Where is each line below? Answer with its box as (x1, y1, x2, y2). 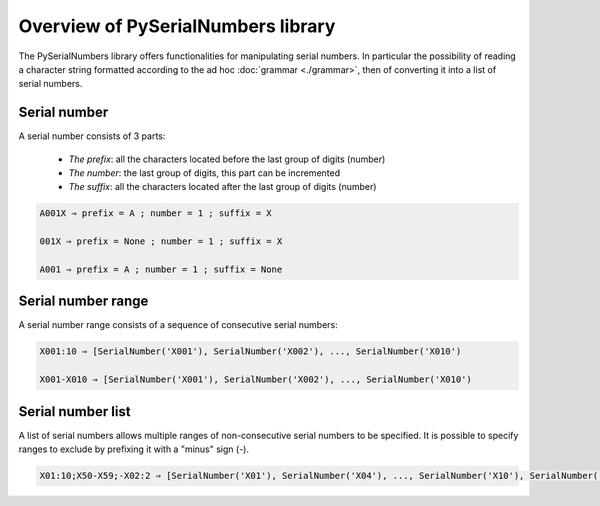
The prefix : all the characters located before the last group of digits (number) (68, 153, 386, 165)
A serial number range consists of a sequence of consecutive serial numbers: (18, 319, 339, 331)
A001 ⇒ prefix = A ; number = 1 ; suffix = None (39, 263, 283, 275)
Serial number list (18, 403, 131, 420)
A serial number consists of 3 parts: (18, 130, 166, 142)
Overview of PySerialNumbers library (18, 15, 336, 37)
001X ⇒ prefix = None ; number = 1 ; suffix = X (39, 236, 283, 247)
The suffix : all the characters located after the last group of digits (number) (68, 181, 377, 193)
